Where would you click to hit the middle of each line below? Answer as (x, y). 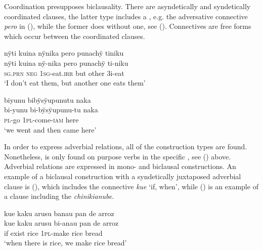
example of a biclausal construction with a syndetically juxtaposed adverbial (123, 176)
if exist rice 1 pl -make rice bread (53, 233)
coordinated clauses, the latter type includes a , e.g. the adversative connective (126, 16)
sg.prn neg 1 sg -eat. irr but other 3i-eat (64, 73)
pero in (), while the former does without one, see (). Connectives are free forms (128, 26)
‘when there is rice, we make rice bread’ (65, 243)
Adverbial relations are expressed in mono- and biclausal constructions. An (120, 166)
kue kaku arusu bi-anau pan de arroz (61, 223)
